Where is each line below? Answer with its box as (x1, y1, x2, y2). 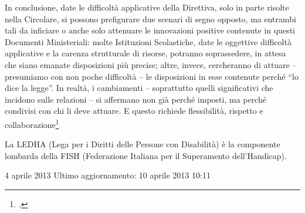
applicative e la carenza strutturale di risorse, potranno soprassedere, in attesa (5, 47, 286, 59)
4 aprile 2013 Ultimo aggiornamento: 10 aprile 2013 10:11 (5, 169, 211, 181)
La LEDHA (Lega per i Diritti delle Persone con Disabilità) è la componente (5, 138, 280, 150)
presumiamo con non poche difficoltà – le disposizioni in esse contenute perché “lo (5, 70, 299, 82)
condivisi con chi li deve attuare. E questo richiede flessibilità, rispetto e (5, 104, 263, 117)
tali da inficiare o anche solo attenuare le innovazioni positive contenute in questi (5, 24, 295, 36)
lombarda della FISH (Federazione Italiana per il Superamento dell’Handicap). (5, 149, 287, 161)
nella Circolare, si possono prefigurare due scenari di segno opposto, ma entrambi (5, 12, 296, 25)
